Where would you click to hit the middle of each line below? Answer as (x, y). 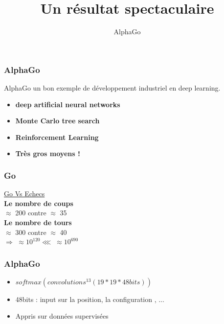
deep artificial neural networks (68, 104)
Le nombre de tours (38, 222)
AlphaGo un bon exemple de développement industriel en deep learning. (112, 88)
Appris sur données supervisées (62, 315)
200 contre (31, 213)
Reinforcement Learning (57, 137)
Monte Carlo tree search (57, 121)
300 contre (31, 232)
